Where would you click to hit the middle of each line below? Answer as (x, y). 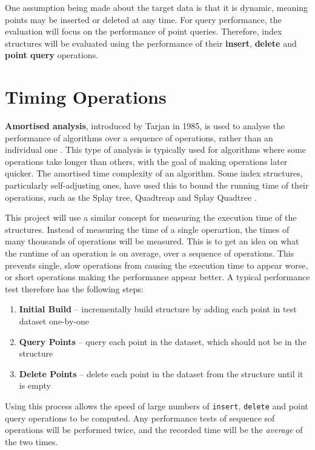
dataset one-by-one (54, 321)
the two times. (31, 441)
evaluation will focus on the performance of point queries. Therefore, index (144, 31)
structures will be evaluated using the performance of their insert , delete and (151, 43)
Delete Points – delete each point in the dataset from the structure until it (161, 373)
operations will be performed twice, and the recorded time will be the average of (154, 430)
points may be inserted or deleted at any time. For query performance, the (143, 19)
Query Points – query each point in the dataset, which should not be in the (163, 341)
